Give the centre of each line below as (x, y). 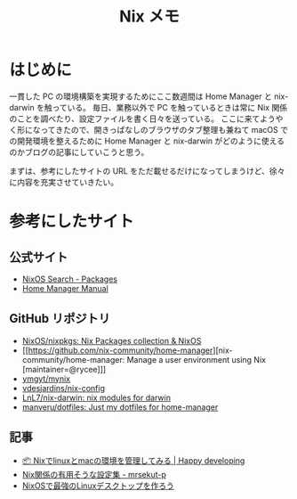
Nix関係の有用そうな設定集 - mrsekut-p (94, 474)
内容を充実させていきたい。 (67, 182)
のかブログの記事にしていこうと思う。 (79, 151)
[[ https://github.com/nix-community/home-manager (117, 350)
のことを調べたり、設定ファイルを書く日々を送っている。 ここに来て (135, 119)
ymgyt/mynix (46, 379)
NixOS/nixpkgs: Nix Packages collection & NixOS (112, 340)
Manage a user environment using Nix (197, 359)
